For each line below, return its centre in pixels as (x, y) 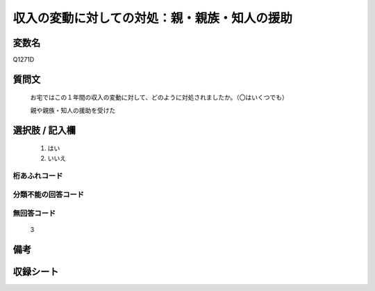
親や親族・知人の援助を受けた (73, 110)
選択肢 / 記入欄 (44, 130)
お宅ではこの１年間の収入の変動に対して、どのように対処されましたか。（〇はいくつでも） (159, 97)
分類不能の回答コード (49, 194)
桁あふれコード (38, 176)
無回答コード (34, 213)
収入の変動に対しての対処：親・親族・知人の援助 (153, 18)
